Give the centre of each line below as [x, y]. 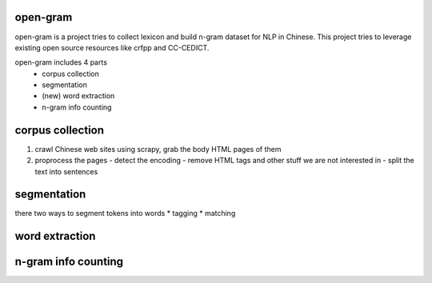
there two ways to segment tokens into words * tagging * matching [125, 213]
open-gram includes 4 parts [61, 62]
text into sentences [66, 171]
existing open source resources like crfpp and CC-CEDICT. [112, 47]
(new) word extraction [78, 96]
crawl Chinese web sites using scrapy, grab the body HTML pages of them [158, 149]
